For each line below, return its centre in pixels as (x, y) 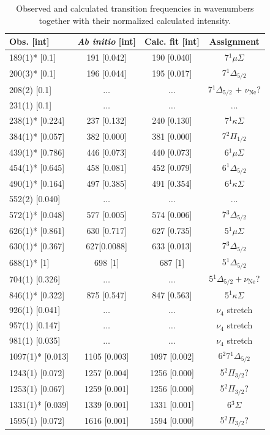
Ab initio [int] (107, 41)
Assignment (234, 41)
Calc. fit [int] (172, 41)
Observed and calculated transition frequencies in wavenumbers (135, 8)
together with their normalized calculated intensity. (135, 20)
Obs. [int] (29, 41)
